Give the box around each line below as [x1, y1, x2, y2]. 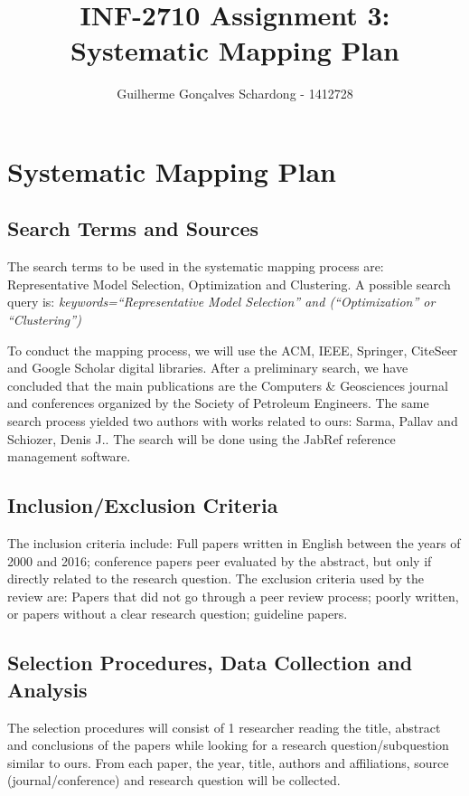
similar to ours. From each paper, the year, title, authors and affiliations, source [7, 753, 449, 772]
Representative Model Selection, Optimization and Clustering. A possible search [7, 274, 451, 293]
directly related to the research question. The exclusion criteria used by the [7, 569, 424, 588]
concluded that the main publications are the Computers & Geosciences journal [7, 375, 448, 394]
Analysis [7, 675, 88, 703]
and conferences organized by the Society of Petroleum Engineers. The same [7, 393, 429, 412]
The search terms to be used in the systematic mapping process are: [7, 257, 384, 276]
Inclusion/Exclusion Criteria [7, 491, 278, 519]
